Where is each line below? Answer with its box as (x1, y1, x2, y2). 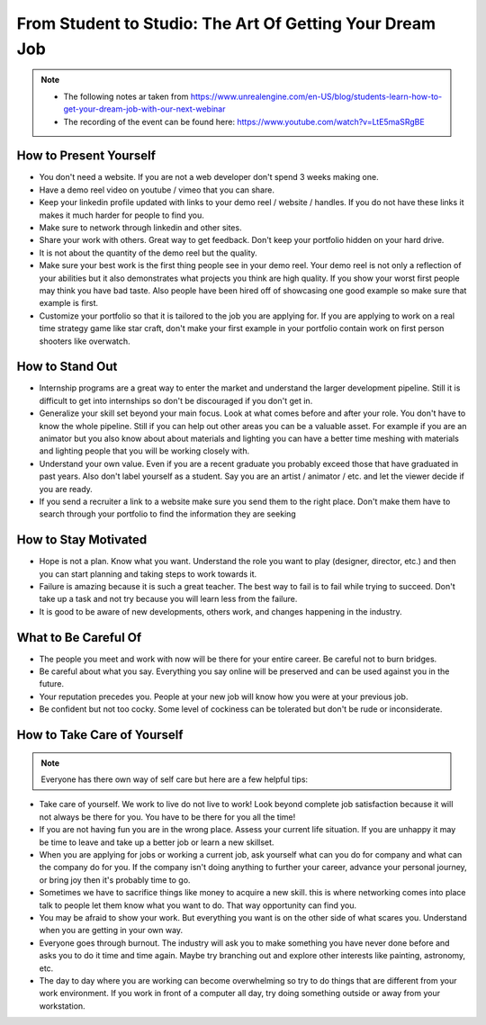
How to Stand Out (16, 359, 118, 374)
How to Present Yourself (16, 148, 157, 164)
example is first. (39, 298, 99, 309)
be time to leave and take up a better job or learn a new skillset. (39, 837, 274, 848)
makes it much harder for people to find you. (39, 210, 204, 220)
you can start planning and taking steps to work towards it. (39, 568, 257, 580)
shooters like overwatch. (39, 336, 130, 346)
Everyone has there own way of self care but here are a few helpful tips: (40, 774, 309, 785)
